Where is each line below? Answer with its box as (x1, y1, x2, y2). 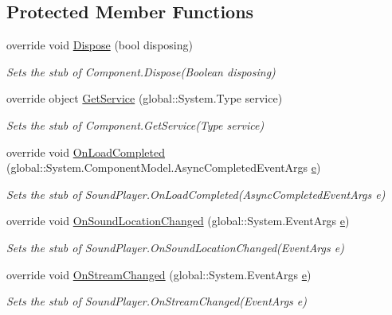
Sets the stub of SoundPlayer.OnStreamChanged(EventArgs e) (6, 293, 308, 309)
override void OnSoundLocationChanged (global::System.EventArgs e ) (6, 212, 350, 229)
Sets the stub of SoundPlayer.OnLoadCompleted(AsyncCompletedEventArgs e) (6, 185, 386, 202)
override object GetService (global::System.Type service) (6, 90, 283, 107)
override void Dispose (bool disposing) (6, 37, 193, 53)
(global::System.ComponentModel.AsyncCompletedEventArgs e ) (6, 159, 321, 176)
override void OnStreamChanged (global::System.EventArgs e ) (6, 266, 312, 282)
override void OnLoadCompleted (6, 143, 166, 160)
